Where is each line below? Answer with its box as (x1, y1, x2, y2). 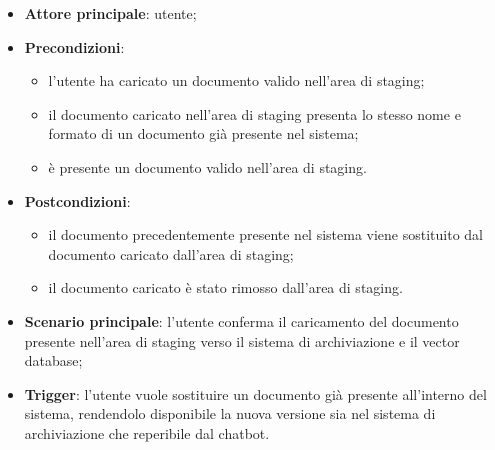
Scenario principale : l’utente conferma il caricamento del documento (24, 310, 459, 331)
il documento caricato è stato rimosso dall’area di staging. (48, 277, 403, 298)
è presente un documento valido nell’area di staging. (48, 156, 367, 177)
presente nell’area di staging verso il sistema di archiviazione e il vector (24, 330, 460, 351)
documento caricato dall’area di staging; (48, 243, 294, 264)
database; (24, 350, 83, 371)
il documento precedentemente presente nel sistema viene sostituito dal (48, 224, 483, 245)
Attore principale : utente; (24, 3, 197, 23)
